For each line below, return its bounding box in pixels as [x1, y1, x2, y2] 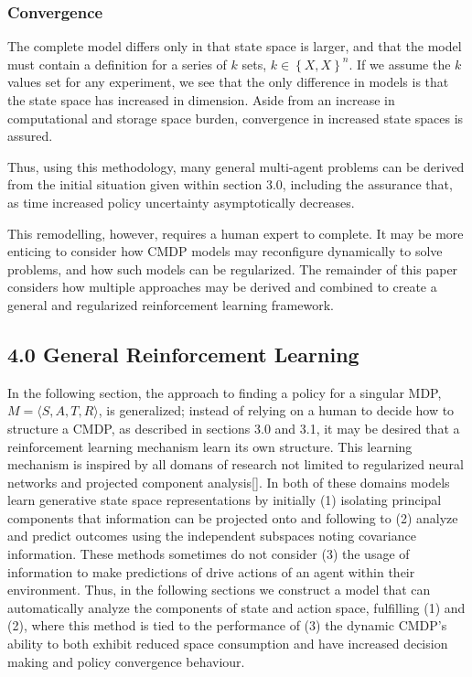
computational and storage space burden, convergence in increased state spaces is [7, 108, 464, 127]
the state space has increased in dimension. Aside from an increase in [7, 91, 395, 109]
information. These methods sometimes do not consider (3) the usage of [7, 544, 410, 564]
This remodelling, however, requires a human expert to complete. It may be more [7, 223, 464, 242]
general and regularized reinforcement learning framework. [7, 295, 334, 314]
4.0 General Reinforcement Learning [7, 339, 359, 368]
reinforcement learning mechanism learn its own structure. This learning [7, 436, 413, 456]
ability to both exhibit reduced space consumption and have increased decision [7, 634, 448, 653]
